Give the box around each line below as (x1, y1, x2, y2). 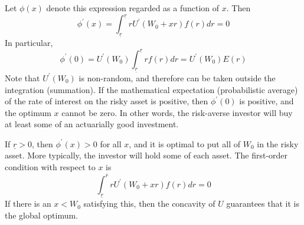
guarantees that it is (226, 197, 300, 210)
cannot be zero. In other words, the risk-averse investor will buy (61, 106, 293, 118)
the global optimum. (5, 209, 79, 221)
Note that (5, 71, 40, 84)
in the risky (257, 137, 299, 150)
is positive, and (239, 95, 294, 107)
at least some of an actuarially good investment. (5, 118, 179, 130)
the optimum (5, 106, 51, 118)
